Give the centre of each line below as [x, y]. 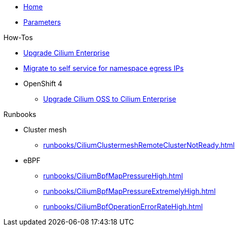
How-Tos [18, 37]
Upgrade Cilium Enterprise [66, 53]
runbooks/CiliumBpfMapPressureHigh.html [113, 176]
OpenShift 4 [43, 84]
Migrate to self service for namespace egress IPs [104, 68]
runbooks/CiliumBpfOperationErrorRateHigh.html [123, 206]
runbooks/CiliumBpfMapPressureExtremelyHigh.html [129, 191]
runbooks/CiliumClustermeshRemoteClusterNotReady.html [139, 145]
